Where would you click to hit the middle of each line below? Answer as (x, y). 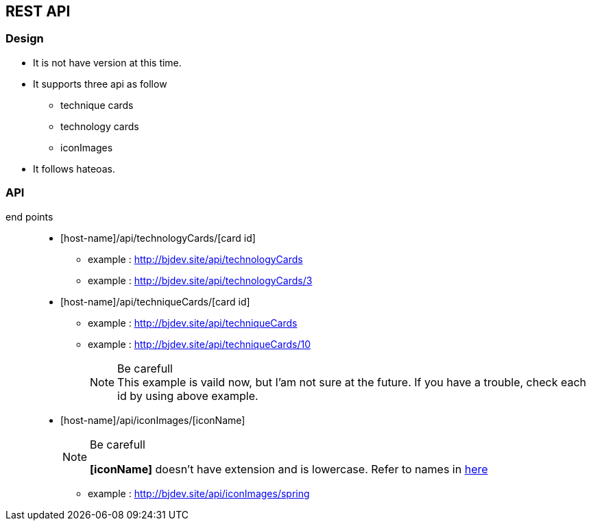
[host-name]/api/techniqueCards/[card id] (155, 301)
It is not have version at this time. (107, 62)
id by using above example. (188, 396)
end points (29, 216)
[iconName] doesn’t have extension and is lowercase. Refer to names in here (289, 469)
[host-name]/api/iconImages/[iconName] (153, 420)
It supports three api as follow (100, 84)
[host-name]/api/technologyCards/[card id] (158, 238)
